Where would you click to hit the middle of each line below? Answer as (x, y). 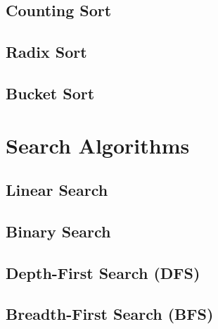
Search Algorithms (98, 145)
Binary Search (58, 231)
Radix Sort (46, 52)
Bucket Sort (50, 93)
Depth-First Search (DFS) (103, 272)
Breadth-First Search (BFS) (110, 314)
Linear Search (57, 190)
